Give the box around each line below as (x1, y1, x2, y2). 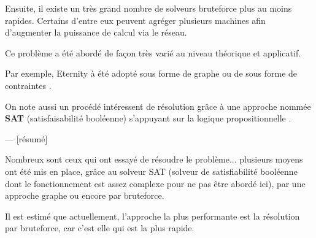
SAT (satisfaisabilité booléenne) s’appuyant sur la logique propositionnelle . (5, 112, 291, 125)
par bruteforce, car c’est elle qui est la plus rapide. (5, 221, 195, 234)
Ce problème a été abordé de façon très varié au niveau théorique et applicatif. (5, 46, 301, 59)
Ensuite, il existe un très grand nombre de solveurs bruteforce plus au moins (5, 2, 292, 14)
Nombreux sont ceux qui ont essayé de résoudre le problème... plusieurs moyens (5, 153, 303, 166)
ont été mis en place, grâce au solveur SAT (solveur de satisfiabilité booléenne (5, 164, 298, 177)
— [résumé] (5, 132, 48, 145)
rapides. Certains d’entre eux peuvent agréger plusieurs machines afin (5, 13, 266, 26)
